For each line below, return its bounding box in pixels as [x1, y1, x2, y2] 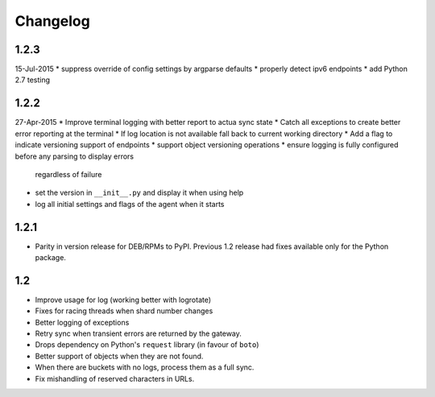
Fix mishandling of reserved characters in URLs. [35, 374, 195, 383]
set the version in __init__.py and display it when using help [35, 188, 244, 197]
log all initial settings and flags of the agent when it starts [35, 199, 225, 209]
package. [35, 253, 66, 262]
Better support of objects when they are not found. [35, 351, 204, 361]
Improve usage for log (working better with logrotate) [35, 295, 212, 304]
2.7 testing [14, 75, 51, 85]
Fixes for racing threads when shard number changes [35, 306, 213, 316]
